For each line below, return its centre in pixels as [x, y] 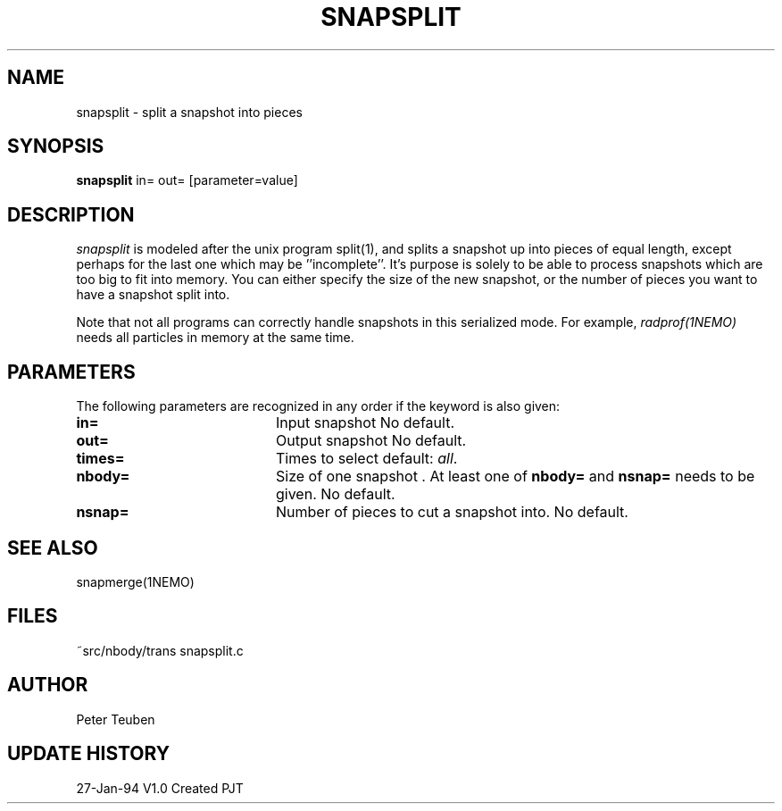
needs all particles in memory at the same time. [215, 338]
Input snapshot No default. [365, 423]
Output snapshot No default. [371, 441]
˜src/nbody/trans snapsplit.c [160, 650]
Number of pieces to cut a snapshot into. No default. [452, 512]
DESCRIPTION [71, 214]
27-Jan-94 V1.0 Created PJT [160, 788]
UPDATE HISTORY [89, 754]
